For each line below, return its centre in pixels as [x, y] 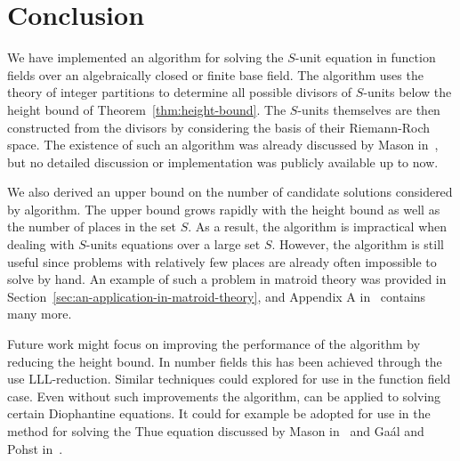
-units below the [408, 92]
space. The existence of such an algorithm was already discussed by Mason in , [223, 145]
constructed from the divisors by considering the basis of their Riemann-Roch [219, 127]
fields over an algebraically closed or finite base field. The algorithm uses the [215, 74]
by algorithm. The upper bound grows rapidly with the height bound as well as [224, 209]
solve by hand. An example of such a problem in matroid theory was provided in [227, 279]
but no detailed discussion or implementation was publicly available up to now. [223, 162]
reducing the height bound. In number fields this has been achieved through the [225, 361]
